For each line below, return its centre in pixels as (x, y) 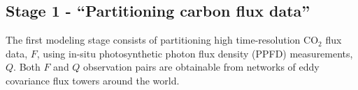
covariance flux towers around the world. (93, 80)
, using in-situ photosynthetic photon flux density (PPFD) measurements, (195, 53)
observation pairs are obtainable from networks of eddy (201, 67)
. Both (27, 67)
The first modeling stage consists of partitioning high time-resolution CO (162, 40)
